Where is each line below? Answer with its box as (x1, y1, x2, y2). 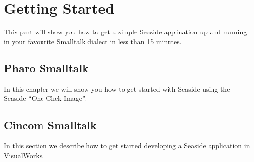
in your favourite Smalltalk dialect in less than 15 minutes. (4, 36, 182, 46)
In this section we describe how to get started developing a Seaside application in (4, 140, 250, 150)
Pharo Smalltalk (4, 60, 88, 75)
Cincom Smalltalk (4, 117, 97, 132)
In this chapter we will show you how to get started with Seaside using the (4, 83, 230, 94)
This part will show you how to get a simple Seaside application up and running (4, 27, 247, 37)
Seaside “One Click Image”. (4, 93, 86, 103)
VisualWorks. (4, 150, 44, 160)
